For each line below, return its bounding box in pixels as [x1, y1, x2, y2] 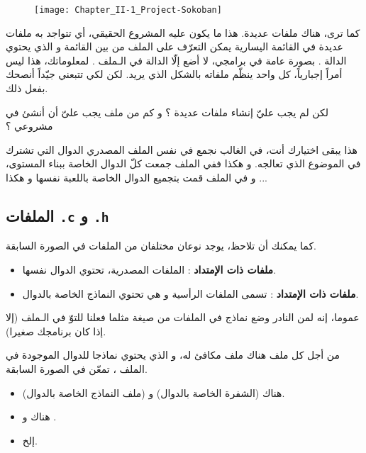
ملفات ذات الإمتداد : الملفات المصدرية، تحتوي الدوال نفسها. [22, 262, 277, 276]
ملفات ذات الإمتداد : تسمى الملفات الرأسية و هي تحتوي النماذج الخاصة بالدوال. [22, 286, 359, 301]
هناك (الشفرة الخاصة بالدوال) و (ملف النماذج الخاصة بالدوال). [22, 385, 285, 400]
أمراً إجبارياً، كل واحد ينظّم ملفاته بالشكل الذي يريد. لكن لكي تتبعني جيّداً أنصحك [6, 67, 343, 82]
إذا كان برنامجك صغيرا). [6, 323, 106, 338]
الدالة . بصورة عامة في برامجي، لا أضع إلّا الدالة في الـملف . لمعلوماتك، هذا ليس [6, 52, 347, 67]
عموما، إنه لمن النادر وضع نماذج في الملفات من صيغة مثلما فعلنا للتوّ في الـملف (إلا [6, 310, 360, 325]
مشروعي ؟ [6, 118, 53, 133]
